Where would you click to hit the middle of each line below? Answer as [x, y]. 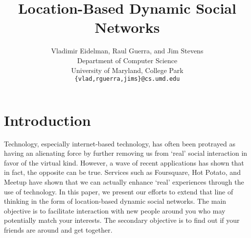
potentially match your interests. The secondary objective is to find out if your [122, 220]
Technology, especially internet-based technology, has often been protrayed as [120, 143]
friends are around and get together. [58, 230]
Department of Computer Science [127, 60]
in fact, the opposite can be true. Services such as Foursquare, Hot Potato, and [122, 172]
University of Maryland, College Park [127, 70]
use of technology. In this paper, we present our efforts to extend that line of [119, 191]
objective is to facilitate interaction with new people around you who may [115, 210]
